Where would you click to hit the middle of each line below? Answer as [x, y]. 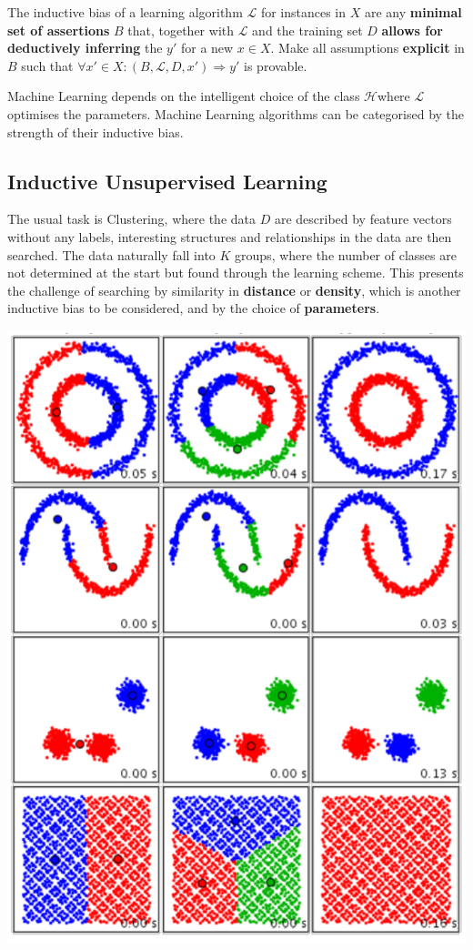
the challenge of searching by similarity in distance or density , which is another [234, 290]
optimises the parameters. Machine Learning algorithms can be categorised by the [236, 113]
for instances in [303, 12]
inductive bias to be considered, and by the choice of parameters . [194, 308]
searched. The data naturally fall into [111, 254]
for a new [207, 48]
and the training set [307, 30]
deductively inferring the [85, 48]
